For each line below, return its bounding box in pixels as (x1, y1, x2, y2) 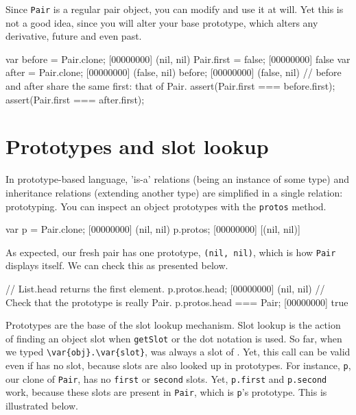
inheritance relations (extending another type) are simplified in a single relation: (5, 185, 343, 199)
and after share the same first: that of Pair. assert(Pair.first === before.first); (5, 79, 335, 93)
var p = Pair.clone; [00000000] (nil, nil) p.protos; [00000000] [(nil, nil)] (5, 222, 300, 236)
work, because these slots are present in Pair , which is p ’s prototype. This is (5, 385, 327, 399)
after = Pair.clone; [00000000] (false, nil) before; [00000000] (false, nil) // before (5, 65, 342, 79)
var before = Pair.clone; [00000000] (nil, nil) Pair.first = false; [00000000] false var (5, 51, 351, 66)
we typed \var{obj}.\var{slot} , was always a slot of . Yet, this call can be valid (5, 344, 351, 359)
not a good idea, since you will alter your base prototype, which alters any (5, 15, 318, 29)
